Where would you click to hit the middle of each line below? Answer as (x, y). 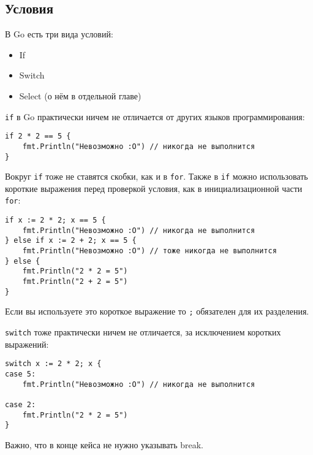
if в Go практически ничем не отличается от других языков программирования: (155, 116)
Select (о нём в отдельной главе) (80, 95)
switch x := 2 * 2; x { (53, 364)
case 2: (21, 404)
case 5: (21, 374)
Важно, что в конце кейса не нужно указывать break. (104, 444)
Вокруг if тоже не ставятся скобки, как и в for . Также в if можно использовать (156, 176)
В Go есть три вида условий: (59, 34)
